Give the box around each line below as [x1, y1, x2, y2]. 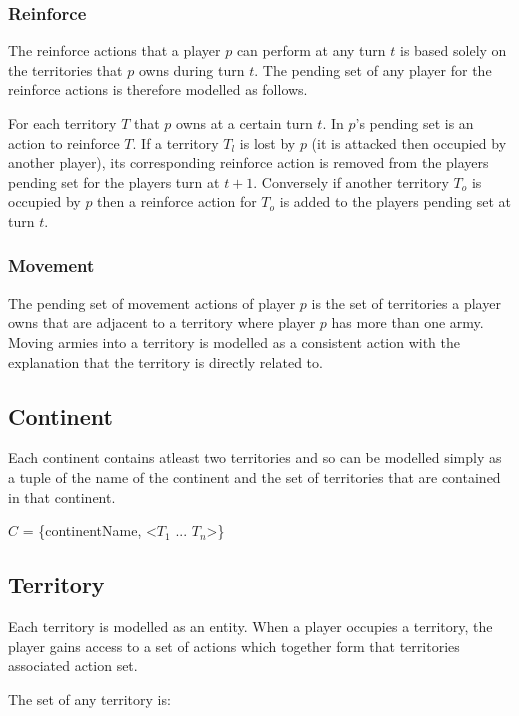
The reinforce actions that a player [8, 40, 221, 61]
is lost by [239, 132, 296, 153]
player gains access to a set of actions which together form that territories [8, 635, 460, 656]
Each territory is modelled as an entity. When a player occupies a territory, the [8, 615, 493, 636]
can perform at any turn [236, 40, 386, 61]
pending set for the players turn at [8, 171, 220, 192]
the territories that [8, 59, 123, 80]
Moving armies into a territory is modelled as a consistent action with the [8, 331, 461, 352]
